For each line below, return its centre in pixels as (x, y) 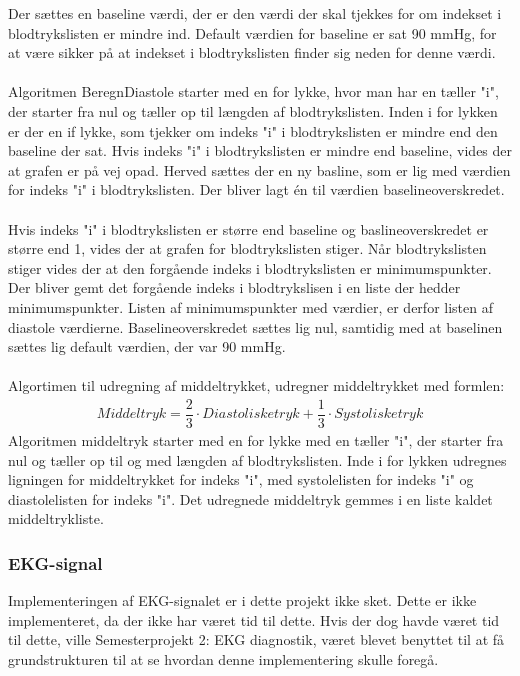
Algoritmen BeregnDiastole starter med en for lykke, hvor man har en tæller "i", (253, 91)
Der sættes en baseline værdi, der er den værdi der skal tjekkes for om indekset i (255, 13)
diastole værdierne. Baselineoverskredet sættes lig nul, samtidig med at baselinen (255, 326)
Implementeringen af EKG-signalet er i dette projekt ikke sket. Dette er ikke (242, 600)
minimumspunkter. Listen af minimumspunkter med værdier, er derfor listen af (250, 306)
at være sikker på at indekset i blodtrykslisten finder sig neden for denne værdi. (252, 52)
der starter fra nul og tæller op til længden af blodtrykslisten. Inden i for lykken (253, 110)
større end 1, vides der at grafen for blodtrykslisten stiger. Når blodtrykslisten (247, 248)
